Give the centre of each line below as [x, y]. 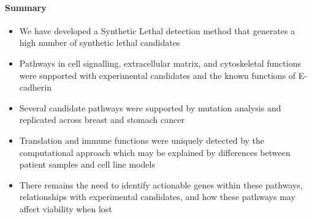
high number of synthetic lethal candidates [100, 43]
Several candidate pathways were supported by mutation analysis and [150, 107]
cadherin [35, 87]
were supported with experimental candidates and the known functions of [158, 75]
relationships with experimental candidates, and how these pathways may [157, 197]
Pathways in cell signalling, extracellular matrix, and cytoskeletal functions [160, 63]
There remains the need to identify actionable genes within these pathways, [161, 184]
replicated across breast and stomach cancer [102, 120]
